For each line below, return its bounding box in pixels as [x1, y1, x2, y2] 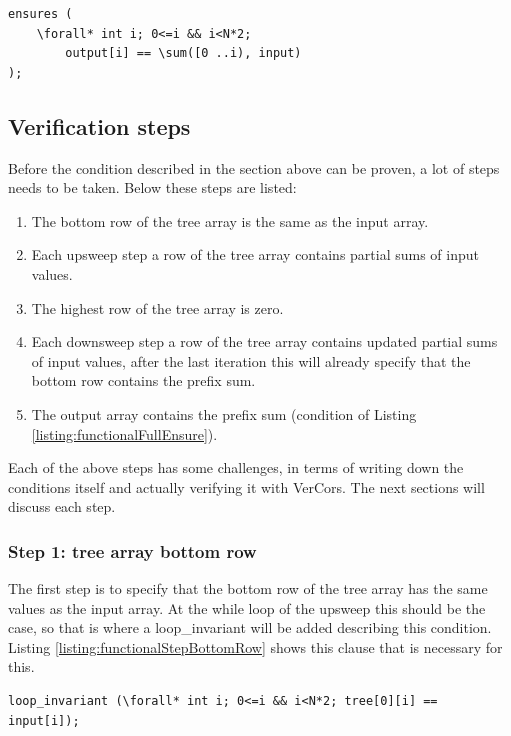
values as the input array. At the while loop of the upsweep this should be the [8, 597, 486, 618]
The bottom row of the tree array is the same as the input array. [31, 210, 429, 231]
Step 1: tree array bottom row [8, 538, 257, 563]
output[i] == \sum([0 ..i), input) [65, 46, 302, 61]
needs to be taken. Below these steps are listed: [8, 177, 297, 198]
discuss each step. [8, 496, 116, 517]
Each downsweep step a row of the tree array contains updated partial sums [31, 331, 498, 352]
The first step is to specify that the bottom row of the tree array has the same [8, 578, 488, 599]
